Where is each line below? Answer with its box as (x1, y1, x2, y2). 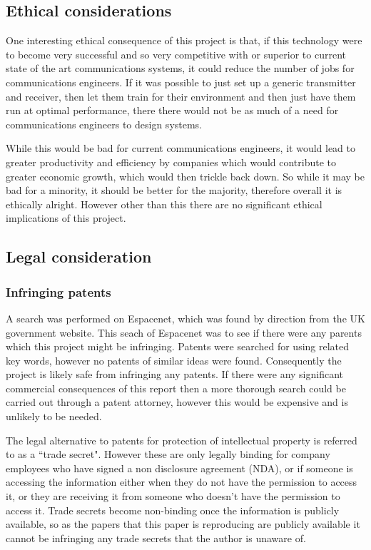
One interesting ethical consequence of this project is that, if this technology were (6, 33, 362, 48)
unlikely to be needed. (6, 409, 102, 424)
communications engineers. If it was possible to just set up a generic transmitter (6, 74, 356, 89)
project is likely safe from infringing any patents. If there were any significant (6, 367, 344, 382)
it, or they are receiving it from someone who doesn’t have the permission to (6, 489, 340, 504)
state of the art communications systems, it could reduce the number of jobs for (6, 61, 355, 76)
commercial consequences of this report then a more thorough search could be (6, 380, 346, 395)
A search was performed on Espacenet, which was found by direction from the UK (6, 310, 365, 325)
